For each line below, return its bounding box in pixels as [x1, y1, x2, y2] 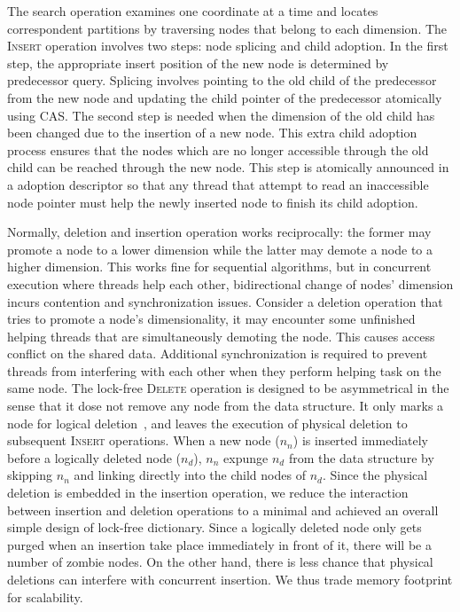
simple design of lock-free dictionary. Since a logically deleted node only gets [7, 518, 422, 537]
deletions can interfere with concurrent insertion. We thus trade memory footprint [7, 570, 453, 588]
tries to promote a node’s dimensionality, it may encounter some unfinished [7, 310, 416, 328]
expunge [223, 448, 269, 467]
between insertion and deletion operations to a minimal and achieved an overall [7, 500, 439, 519]
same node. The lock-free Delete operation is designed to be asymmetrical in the [7, 379, 449, 397]
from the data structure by [288, 448, 434, 467]
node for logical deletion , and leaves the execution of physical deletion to [7, 413, 408, 432]
